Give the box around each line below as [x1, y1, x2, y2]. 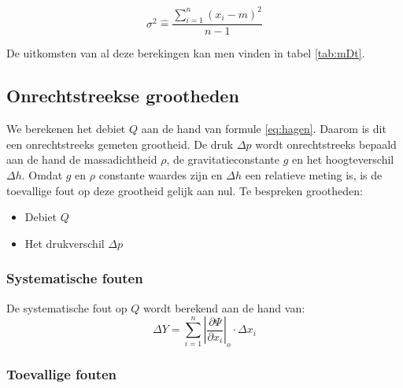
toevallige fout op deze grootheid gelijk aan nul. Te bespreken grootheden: [6, 182, 363, 198]
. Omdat [21, 166, 63, 183]
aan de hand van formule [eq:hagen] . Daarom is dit [141, 120, 386, 137]
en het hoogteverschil [292, 151, 394, 168]
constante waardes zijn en [98, 166, 223, 183]
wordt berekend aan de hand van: [143, 299, 305, 316]
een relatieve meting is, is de [245, 166, 383, 183]
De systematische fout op [6, 299, 128, 316]
